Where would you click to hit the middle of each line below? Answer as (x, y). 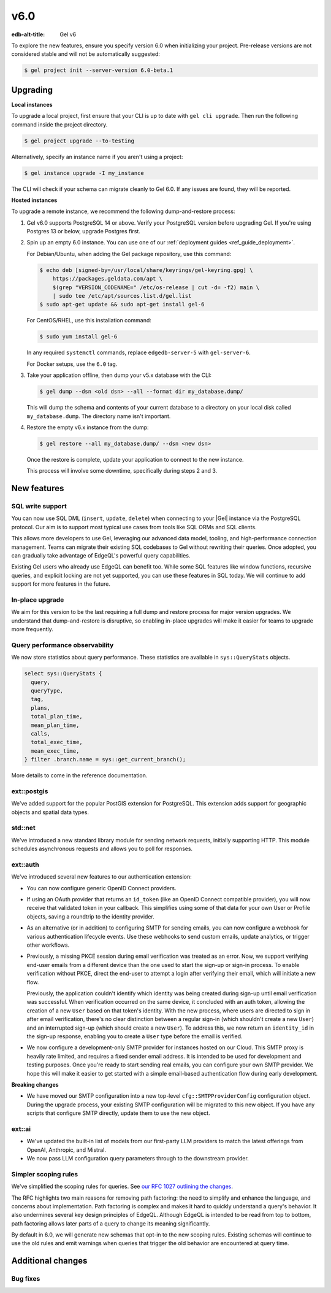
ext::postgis (30, 791)
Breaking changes (35, 1084)
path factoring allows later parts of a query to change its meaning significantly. (111, 1223)
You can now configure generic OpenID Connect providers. (101, 888)
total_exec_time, (57, 742)
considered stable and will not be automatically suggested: (86, 54)
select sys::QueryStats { (63, 674)
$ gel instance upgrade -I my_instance (84, 173)
